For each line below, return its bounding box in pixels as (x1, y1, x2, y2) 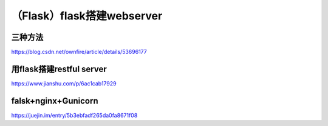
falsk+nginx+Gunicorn (11, 96, 98, 106)
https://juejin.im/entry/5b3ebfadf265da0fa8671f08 (11, 111, 138, 119)
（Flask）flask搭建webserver (11, 9, 163, 22)
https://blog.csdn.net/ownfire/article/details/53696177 (11, 48, 147, 56)
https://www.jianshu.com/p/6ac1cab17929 (11, 79, 117, 87)
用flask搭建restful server (11, 64, 108, 74)
